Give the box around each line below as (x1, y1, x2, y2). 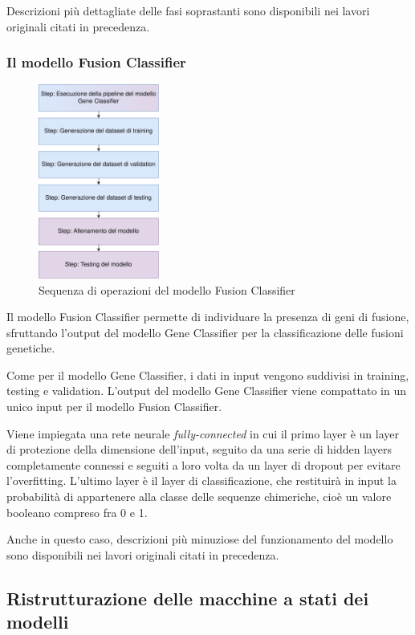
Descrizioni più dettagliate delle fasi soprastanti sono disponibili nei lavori (6, 2, 370, 18)
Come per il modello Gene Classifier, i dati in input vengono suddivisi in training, (6, 366, 409, 383)
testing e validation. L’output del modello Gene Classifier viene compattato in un (6, 382, 406, 399)
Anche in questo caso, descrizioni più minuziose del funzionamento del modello (6, 531, 393, 547)
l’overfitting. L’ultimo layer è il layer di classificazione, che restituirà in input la (6, 472, 397, 489)
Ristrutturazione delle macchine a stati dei (6, 585, 369, 610)
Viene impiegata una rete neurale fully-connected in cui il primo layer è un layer (6, 425, 399, 442)
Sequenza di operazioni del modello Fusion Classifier (39, 281, 295, 298)
